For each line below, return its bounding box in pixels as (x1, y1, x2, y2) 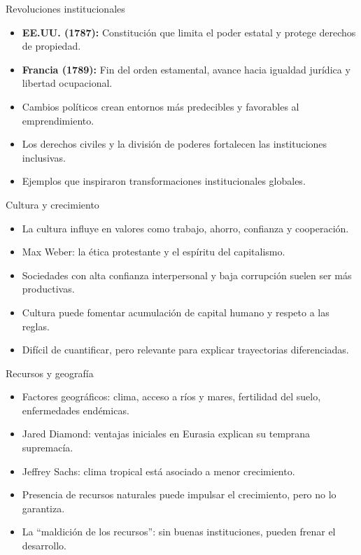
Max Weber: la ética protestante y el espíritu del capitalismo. (22, 244, 285, 259)
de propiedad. (22, 38, 81, 53)
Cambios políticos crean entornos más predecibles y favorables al (22, 99, 299, 113)
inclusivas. (22, 150, 66, 164)
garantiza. (22, 500, 65, 515)
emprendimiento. (22, 113, 94, 127)
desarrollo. (22, 538, 66, 553)
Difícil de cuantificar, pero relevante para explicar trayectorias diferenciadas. (22, 342, 349, 357)
